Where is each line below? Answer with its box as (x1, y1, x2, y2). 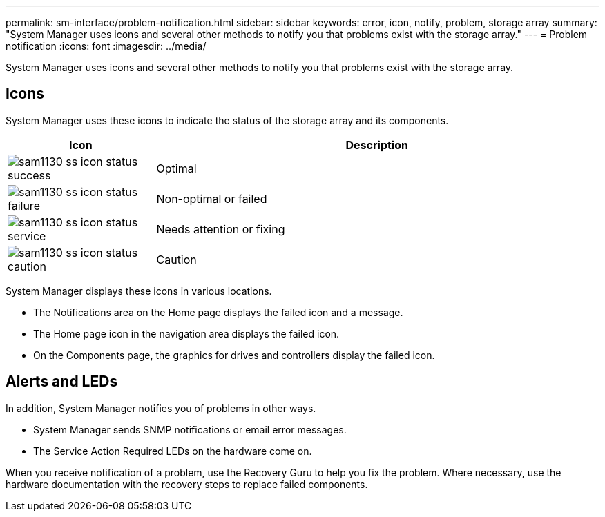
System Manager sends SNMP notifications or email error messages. (33, 423, 347, 436)
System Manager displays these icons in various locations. (6, 284, 272, 297)
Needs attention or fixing (156, 222, 285, 236)
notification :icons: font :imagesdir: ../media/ (6, 40, 207, 52)
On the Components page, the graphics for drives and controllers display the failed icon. (33, 349, 435, 361)
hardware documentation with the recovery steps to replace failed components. (6, 478, 368, 490)
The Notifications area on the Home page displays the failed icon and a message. (33, 306, 403, 318)
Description (345, 137, 408, 152)
